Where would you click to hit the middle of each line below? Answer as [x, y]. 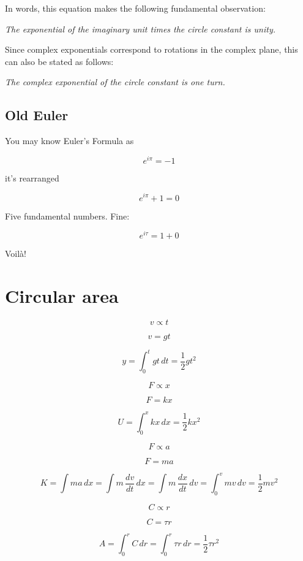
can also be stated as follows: [59, 61]
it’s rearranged [32, 177]
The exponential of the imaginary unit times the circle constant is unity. [140, 29]
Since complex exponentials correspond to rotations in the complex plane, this [151, 49]
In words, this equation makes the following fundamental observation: [135, 8]
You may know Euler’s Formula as [69, 141]
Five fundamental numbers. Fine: [67, 216]
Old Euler [37, 115]
